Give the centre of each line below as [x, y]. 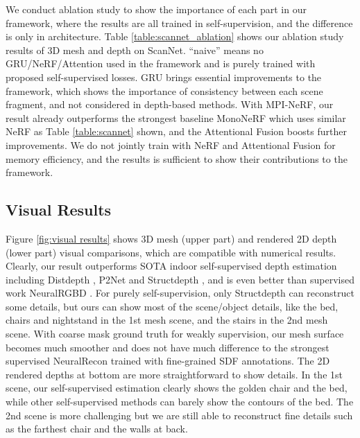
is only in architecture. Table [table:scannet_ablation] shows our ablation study [175, 36]
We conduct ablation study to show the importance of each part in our [156, 9]
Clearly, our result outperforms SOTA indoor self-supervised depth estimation [171, 266]
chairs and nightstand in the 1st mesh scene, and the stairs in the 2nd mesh [167, 320]
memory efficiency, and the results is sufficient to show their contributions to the [177, 158]
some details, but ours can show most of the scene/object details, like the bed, [172, 306]
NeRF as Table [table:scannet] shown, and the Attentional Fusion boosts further [176, 131]
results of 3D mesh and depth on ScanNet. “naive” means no [135, 50]
